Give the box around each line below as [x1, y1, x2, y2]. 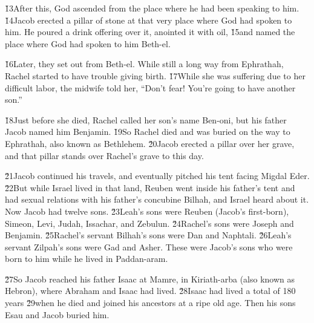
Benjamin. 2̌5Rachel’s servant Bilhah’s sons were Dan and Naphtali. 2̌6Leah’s [5, 229, 292, 241]
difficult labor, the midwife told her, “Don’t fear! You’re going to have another [5, 81, 296, 94]
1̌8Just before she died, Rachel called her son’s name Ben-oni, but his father [5, 113, 287, 126]
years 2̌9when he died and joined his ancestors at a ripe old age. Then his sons [5, 296, 296, 309]
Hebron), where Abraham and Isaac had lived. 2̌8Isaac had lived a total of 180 [5, 284, 296, 297]
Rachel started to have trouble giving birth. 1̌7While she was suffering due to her [5, 69, 306, 82]
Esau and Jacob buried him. [5, 308, 110, 321]
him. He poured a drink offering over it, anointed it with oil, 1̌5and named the [5, 25, 295, 38]
